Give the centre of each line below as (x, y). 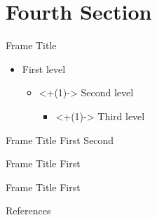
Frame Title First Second (60, 140)
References (28, 211)
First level (44, 69)
